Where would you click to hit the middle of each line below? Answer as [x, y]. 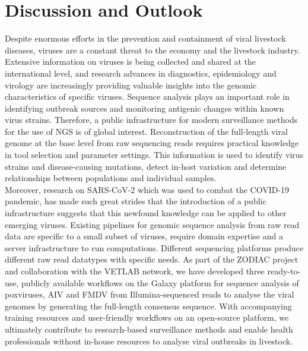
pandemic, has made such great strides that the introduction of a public [136, 201]
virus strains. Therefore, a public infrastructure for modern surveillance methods [151, 120]
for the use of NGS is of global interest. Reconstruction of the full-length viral [146, 131]
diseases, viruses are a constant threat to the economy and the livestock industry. [153, 50]
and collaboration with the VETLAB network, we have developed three [135, 271]
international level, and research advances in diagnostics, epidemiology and [141, 73]
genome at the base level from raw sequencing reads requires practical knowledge [152, 143]
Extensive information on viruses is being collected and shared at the [131, 61]
